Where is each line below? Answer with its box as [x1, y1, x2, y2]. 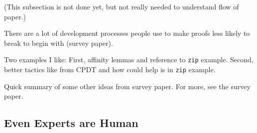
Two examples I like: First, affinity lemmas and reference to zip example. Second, [4, 54, 254, 65]
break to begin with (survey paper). [4, 37, 113, 48]
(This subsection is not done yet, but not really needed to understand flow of [4, 1, 239, 11]
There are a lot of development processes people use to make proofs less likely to [4, 28, 250, 38]
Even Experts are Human [4, 115, 138, 131]
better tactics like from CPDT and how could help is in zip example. [4, 64, 216, 75]
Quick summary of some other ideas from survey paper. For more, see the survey [4, 81, 251, 91]
